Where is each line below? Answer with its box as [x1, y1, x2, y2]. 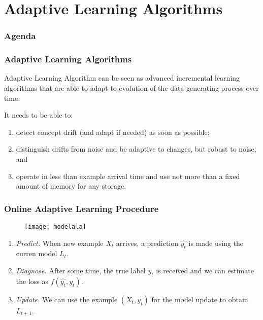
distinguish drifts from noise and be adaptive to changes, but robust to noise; [16, 144, 256, 154]
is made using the [188, 237, 244, 248]
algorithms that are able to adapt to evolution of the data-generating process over [4, 83, 259, 93]
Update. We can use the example [16, 294, 118, 304]
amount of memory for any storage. [16, 181, 126, 191]
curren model [16, 248, 57, 259]
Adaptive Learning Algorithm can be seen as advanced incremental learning [4, 73, 240, 83]
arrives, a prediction [116, 237, 179, 248]
